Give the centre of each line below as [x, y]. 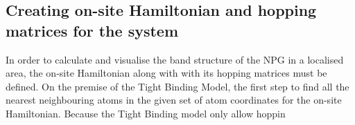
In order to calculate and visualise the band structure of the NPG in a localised [175, 59]
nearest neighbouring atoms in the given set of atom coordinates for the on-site [174, 100]
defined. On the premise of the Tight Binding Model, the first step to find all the [177, 86]
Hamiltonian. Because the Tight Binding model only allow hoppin [146, 113]
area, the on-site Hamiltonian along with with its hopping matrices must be [166, 73]
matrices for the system [92, 30]
